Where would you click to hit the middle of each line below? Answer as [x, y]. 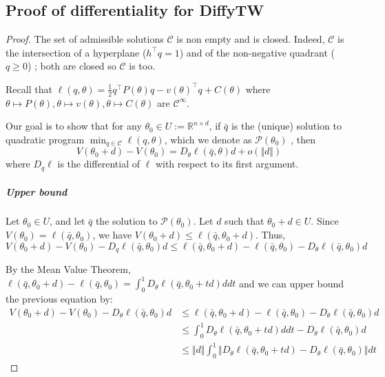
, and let [67, 221]
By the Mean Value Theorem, [68, 269]
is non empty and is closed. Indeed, [251, 39]
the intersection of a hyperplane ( [76, 52]
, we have [112, 235]
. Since [325, 221]
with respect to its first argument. [227, 164]
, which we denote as [208, 139]
